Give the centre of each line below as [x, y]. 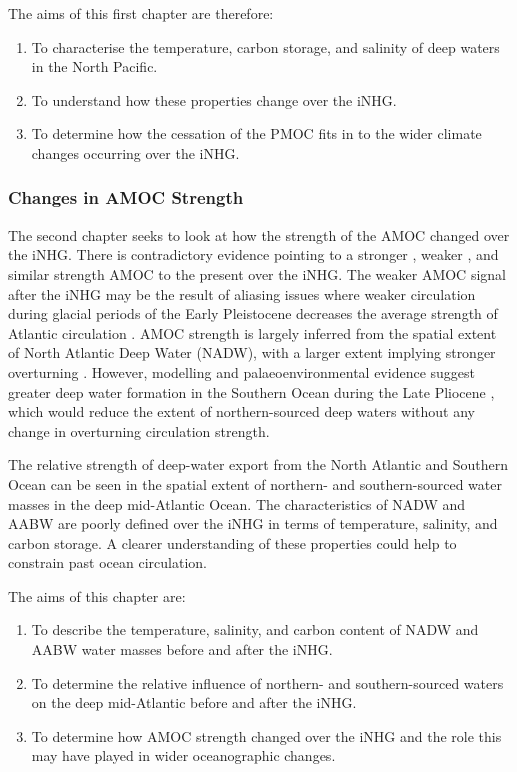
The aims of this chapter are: [97, 595]
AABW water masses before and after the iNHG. [182, 649]
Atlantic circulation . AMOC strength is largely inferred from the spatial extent [252, 332]
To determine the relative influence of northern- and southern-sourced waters [267, 682]
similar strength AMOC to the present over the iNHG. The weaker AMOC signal [257, 273]
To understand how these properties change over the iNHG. [214, 99]
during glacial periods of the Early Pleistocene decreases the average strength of [253, 313]
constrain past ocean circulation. [107, 562]
